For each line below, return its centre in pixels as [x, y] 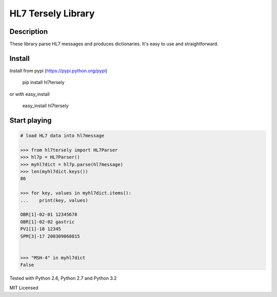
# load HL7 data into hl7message [62, 136]
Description [29, 32]
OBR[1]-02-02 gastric [47, 222]
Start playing [31, 120]
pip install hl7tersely [44, 83]
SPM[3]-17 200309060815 [50, 236]
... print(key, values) [54, 200]
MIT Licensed [24, 288]
